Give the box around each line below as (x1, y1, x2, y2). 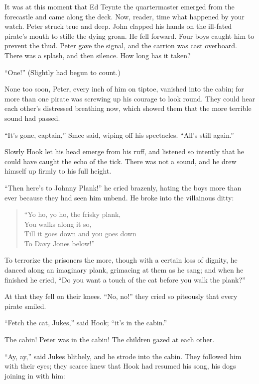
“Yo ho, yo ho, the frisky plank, (24, 209, 121, 219)
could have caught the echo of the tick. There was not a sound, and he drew (4, 156, 237, 166)
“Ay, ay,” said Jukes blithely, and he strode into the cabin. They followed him (4, 351, 242, 361)
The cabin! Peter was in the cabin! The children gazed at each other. (4, 334, 215, 345)
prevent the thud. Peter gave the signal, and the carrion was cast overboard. (4, 40, 237, 51)
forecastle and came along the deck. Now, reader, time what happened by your (4, 11, 245, 21)
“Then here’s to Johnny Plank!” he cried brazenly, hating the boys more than (4, 182, 242, 192)
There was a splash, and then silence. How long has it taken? (4, 50, 191, 60)
